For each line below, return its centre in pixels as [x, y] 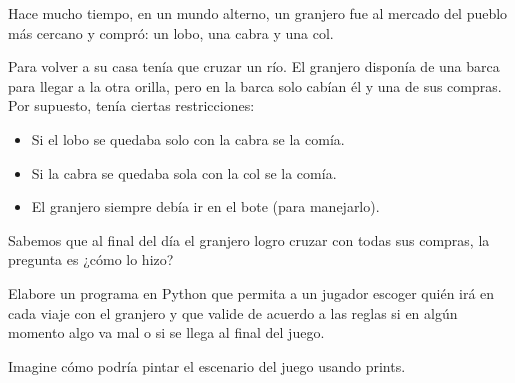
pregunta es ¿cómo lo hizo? [91, 259]
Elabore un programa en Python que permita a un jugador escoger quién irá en [251, 292]
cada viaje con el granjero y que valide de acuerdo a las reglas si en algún [233, 312]
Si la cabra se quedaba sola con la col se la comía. [184, 172]
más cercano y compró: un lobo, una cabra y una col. [171, 32]
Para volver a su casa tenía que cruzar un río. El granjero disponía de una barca [254, 66]
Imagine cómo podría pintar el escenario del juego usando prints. [207, 365]
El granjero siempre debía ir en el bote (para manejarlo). [205, 206]
